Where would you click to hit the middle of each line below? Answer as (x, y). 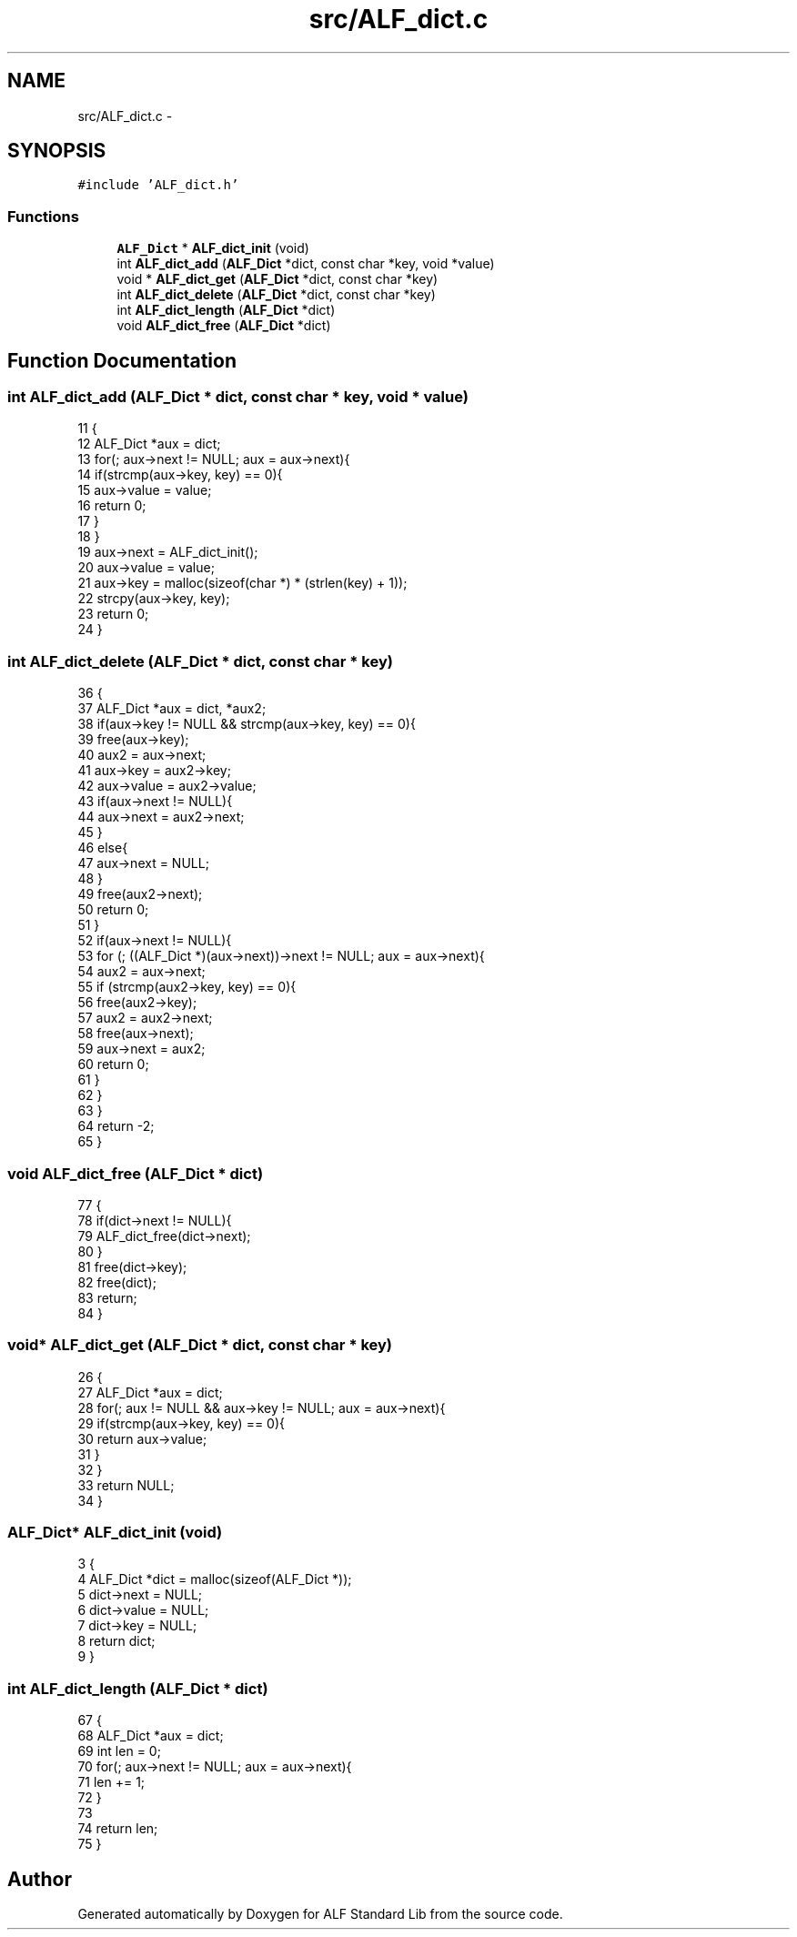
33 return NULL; (126, 1485)
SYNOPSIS (57, 151)
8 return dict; (116, 1641)
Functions (43, 216)
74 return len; (118, 1829)
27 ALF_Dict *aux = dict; (150, 1392)
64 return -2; (116, 1126)
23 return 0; (113, 614)
